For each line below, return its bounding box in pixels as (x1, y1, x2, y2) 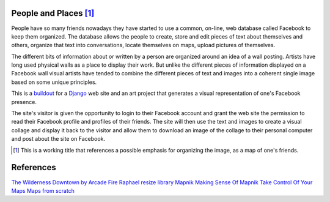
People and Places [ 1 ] (11, 8, 95, 18)
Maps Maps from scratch (11, 187, 75, 194)
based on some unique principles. (11, 78, 97, 86)
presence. (11, 98, 37, 105)
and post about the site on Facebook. (11, 135, 106, 143)
